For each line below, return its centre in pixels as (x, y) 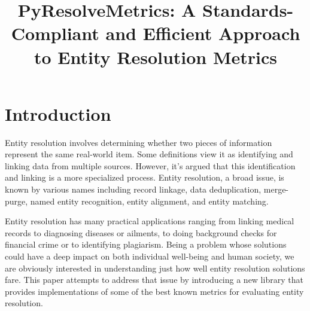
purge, (16, 201)
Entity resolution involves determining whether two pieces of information (139, 142)
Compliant (55, 33)
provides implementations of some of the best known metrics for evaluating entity (154, 291)
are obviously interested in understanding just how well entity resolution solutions (155, 268)
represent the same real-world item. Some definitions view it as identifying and (149, 154)
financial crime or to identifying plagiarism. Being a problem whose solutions (146, 244)
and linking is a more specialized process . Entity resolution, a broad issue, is (145, 177)
